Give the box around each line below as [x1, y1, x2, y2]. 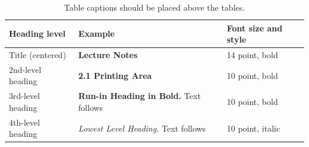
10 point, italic [226, 122, 280, 134]
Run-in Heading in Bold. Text [78, 90, 201, 102]
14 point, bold [226, 49, 278, 61]
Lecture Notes [78, 49, 138, 61]
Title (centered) [9, 49, 67, 61]
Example [78, 27, 115, 40]
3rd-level [9, 90, 40, 102]
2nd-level [9, 63, 42, 75]
